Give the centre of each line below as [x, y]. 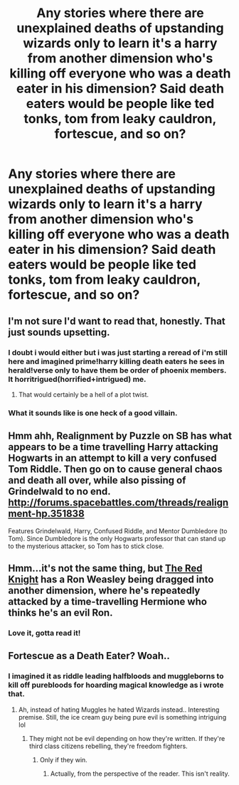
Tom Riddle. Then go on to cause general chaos [115, 470]
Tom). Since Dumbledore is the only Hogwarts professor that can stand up [117, 538]
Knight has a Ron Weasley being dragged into [111, 580]
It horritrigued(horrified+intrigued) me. [77, 379]
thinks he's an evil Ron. [60, 613]
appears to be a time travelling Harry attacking [113, 447]
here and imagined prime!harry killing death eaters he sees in [116, 361]
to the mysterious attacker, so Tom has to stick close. [86, 546]
